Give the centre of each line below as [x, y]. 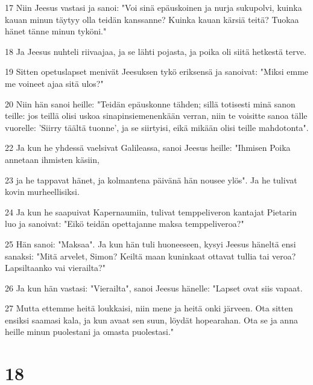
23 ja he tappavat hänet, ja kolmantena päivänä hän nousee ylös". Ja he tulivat [151, 180]
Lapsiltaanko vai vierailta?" [55, 268]
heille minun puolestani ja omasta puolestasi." [90, 332]
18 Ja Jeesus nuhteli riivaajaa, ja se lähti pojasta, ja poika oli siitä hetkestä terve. [156, 51]
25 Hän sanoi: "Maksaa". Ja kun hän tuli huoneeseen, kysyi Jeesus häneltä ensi [150, 243]
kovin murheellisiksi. [42, 192]
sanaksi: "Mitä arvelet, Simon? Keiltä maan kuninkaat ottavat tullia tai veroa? [150, 256]
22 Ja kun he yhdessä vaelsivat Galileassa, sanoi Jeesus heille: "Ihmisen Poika [148, 148]
